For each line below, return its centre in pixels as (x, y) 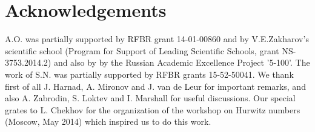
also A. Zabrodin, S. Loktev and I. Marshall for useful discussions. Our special (150, 98)
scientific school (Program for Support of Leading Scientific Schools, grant (142, 50)
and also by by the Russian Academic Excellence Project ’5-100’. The (182, 62)
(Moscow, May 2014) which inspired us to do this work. (108, 121)
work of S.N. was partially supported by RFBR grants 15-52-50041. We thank (149, 74)
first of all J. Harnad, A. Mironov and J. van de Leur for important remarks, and (155, 86)
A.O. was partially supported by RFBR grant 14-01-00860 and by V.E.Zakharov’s (157, 39)
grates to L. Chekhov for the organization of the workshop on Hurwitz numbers (153, 109)
